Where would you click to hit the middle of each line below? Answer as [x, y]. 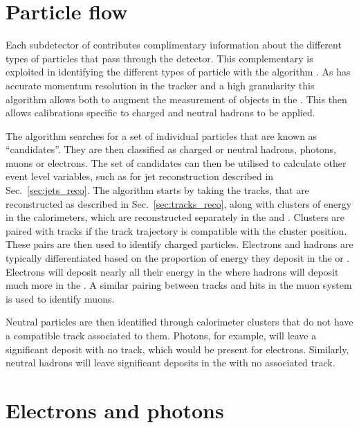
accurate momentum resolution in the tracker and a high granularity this [160, 85]
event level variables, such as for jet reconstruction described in [140, 176]
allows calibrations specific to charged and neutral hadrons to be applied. [160, 113]
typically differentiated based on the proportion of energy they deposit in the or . [178, 258]
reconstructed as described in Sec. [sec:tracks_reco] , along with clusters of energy [179, 203]
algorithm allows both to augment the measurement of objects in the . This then [176, 99]
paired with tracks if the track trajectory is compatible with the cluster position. [176, 230]
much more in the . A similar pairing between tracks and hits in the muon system [179, 285]
